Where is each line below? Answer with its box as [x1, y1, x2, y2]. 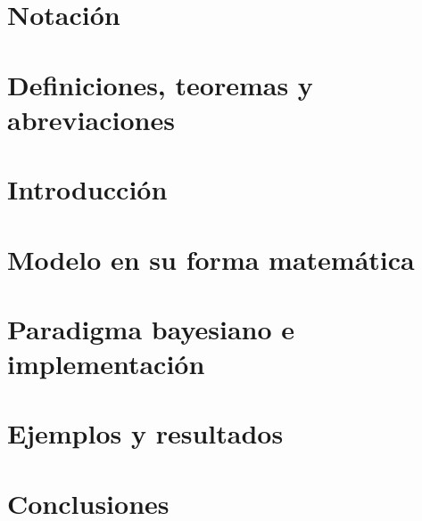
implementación [7, 346, 205, 382]
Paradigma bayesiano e [7, 310, 295, 346]
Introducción [7, 171, 168, 208]
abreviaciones [7, 101, 175, 137]
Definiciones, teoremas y [7, 66, 313, 102]
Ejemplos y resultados [7, 415, 284, 452]
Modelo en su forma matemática [7, 240, 415, 277]
